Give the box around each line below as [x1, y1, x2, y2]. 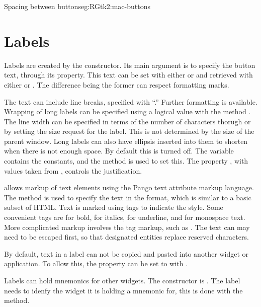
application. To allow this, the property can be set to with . [4, 258, 188, 269]
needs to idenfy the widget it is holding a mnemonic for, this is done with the [4, 285, 243, 295]
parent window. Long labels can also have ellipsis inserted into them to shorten [4, 135, 248, 146]
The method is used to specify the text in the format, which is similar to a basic [4, 192, 251, 202]
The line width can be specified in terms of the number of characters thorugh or [4, 116, 251, 126]
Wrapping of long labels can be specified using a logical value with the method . [4, 106, 251, 117]
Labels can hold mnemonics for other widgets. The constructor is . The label [4, 275, 240, 285]
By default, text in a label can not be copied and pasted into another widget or [4, 248, 249, 259]
